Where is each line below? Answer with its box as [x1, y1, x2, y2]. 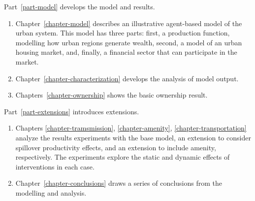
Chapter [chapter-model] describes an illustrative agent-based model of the [15, 18, 242, 28]
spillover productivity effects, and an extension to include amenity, [15, 142, 216, 152]
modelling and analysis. [15, 187, 87, 198]
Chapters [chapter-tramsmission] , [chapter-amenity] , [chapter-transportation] [15, 123, 247, 133]
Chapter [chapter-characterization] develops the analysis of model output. [15, 73, 239, 83]
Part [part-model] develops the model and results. [4, 1, 155, 11]
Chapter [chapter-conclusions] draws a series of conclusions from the [15, 178, 222, 188]
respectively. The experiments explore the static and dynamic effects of [15, 152, 230, 162]
